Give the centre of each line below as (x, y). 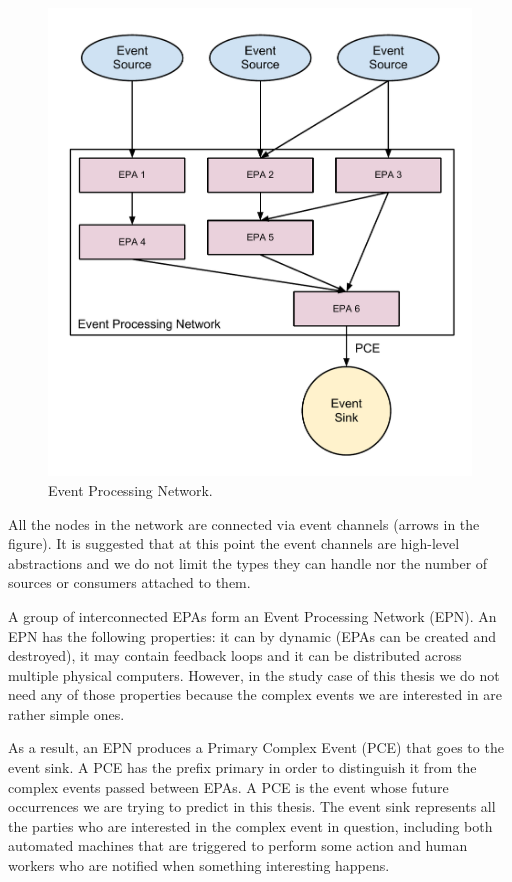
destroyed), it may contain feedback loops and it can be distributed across (235, 655)
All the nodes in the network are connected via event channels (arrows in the (244, 523)
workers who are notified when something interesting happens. (199, 865)
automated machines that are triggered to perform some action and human (238, 845)
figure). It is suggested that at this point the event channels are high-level (234, 543)
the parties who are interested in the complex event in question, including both (250, 825)
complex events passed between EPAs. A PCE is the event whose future (228, 786)
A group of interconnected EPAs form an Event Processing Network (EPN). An (252, 615)
